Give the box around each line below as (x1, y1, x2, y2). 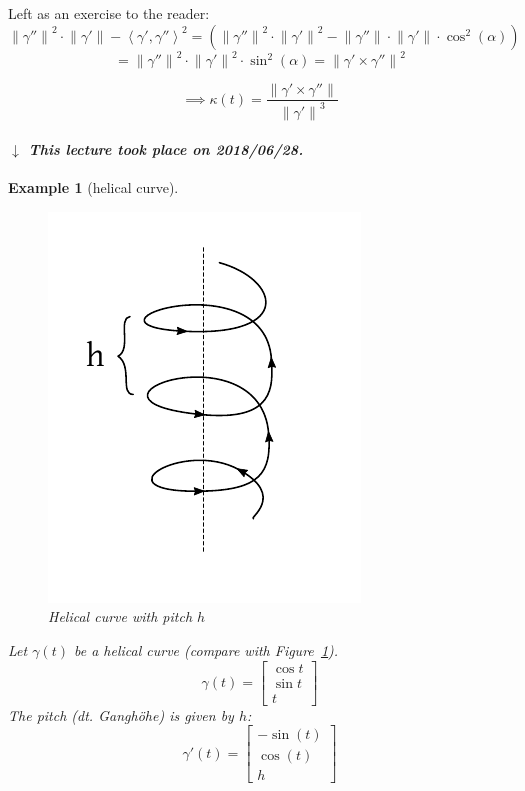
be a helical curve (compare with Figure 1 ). (73, 640, 339, 661)
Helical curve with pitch (48, 606, 193, 627)
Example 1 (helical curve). (8, 177, 179, 198)
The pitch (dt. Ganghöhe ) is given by (8, 704, 234, 725)
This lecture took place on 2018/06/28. (28, 139, 304, 160)
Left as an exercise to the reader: (8, 3, 210, 23)
